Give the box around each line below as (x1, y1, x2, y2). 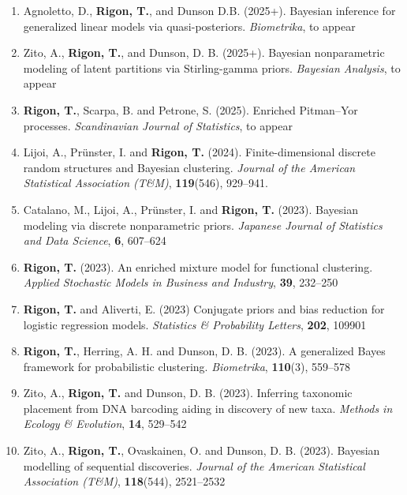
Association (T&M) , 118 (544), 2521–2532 (23, 473, 226, 489)
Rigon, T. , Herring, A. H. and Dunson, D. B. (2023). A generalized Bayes (23, 343, 386, 359)
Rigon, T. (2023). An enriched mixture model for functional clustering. (23, 258, 373, 275)
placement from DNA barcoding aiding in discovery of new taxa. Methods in (23, 399, 393, 416)
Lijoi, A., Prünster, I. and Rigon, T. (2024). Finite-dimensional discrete (23, 144, 375, 160)
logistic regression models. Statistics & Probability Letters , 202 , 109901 (23, 316, 367, 332)
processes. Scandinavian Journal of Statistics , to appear (23, 117, 293, 133)
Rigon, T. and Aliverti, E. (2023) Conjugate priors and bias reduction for (23, 300, 385, 317)
